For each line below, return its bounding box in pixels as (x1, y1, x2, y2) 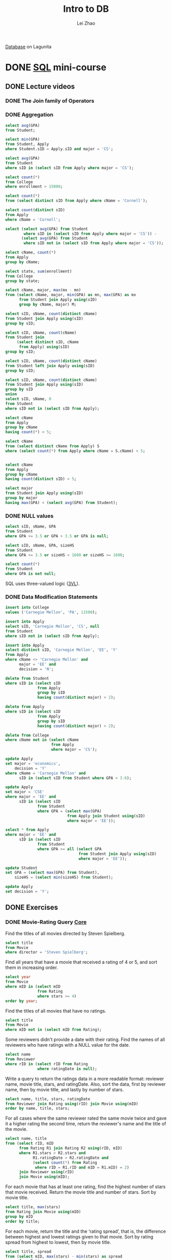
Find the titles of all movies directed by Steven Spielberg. (5, 930, 125, 936)
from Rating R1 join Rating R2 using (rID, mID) (18, 1146, 123, 1151)
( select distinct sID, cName (16, 340, 79, 345)
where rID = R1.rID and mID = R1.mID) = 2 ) (35, 1165, 130, 1170)
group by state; (5, 278, 40, 283)
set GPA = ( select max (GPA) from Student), (5, 870, 100, 875)
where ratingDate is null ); (37, 1066, 97, 1071)
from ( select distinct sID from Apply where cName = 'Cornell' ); (5, 198, 147, 204)
